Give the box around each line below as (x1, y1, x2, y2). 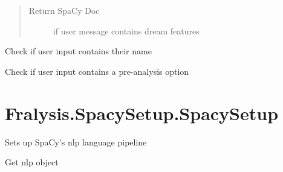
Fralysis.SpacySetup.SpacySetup (5, 100, 279, 125)
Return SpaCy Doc (28, 4, 100, 16)
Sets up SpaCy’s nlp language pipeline (5, 135, 147, 148)
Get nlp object (5, 156, 59, 168)
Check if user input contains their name (5, 45, 152, 57)
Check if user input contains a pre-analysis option (5, 65, 189, 77)
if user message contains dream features (53, 24, 200, 37)
